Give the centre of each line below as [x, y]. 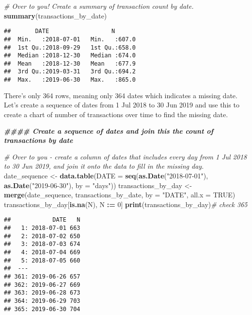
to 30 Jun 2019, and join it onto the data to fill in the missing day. [104, 166]
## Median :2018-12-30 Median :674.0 [70, 56]
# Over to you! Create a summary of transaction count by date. [99, 6]
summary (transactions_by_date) [55, 15]
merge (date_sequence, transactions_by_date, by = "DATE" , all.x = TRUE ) [120, 195]
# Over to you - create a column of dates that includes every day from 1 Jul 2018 [126, 156]
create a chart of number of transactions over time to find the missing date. [116, 114]
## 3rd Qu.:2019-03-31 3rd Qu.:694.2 [70, 72]
